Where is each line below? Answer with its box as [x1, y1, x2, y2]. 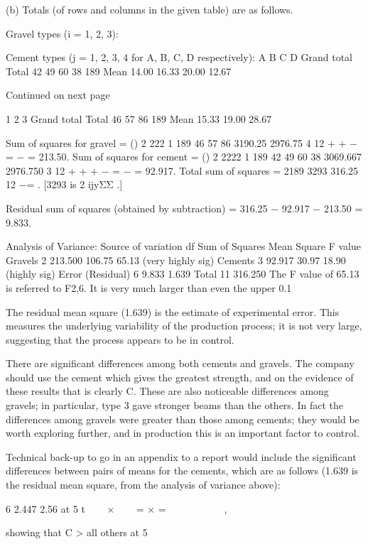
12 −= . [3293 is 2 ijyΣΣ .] [6, 177, 123, 192]
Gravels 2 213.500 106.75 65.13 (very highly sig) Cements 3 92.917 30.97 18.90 [6, 252, 346, 267]
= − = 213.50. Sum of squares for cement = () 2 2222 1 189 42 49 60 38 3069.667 [6, 149, 362, 164]
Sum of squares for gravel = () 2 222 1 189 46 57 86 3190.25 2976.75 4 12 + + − [6, 135, 357, 150]
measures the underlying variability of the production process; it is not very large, [6, 318, 362, 333]
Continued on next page [6, 87, 110, 102]
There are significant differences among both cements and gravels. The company [6, 356, 355, 371]
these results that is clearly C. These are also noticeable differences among [6, 383, 329, 398]
